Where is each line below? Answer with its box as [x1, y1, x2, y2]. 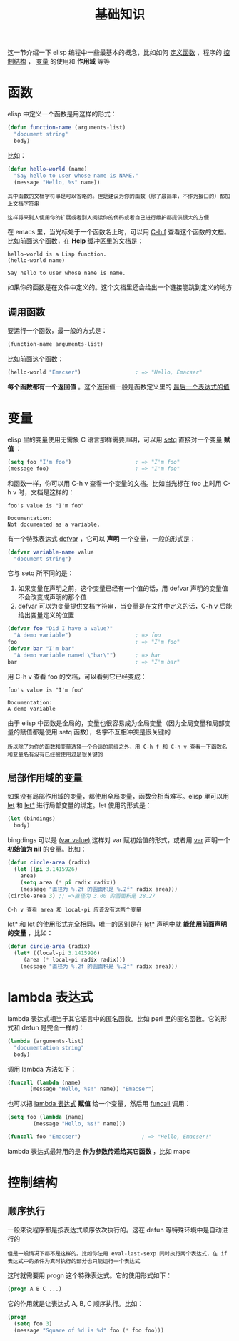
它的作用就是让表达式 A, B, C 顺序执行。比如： [7, 1299, 144, 1307]
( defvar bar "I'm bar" [7, 645, 75, 652]
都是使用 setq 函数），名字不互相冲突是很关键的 [31, 727, 171, 736]
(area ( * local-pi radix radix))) [23, 957, 126, 964]
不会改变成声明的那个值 [17, 593, 87, 602]
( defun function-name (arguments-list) [7, 124, 126, 131]
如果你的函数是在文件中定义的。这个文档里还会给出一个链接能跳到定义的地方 [7, 283, 233, 291]
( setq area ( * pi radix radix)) [20, 879, 116, 886]
